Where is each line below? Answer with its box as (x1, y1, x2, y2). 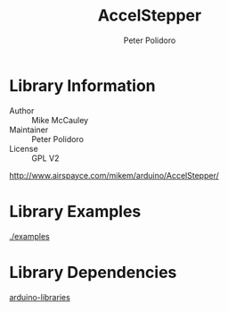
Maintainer (9, 124, 49, 135)
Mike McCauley (31, 114, 89, 125)
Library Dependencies (9, 262, 177, 282)
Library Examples (9, 201, 142, 222)
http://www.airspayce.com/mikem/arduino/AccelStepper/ (9, 170, 220, 181)
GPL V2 (31, 153, 60, 164)
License (9, 143, 38, 154)
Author (9, 105, 35, 116)
